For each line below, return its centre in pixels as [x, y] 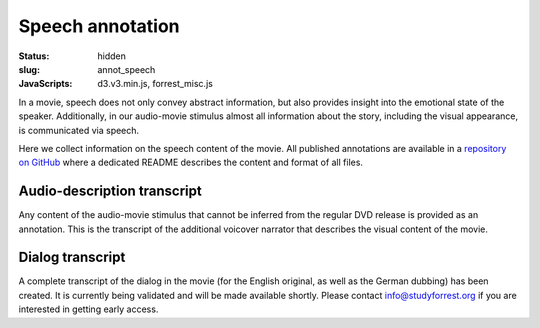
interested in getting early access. [88, 309]
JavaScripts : [45, 84]
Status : [34, 56]
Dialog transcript [72, 257]
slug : [29, 69]
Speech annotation [99, 26]
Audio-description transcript [110, 191]
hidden [112, 56]
